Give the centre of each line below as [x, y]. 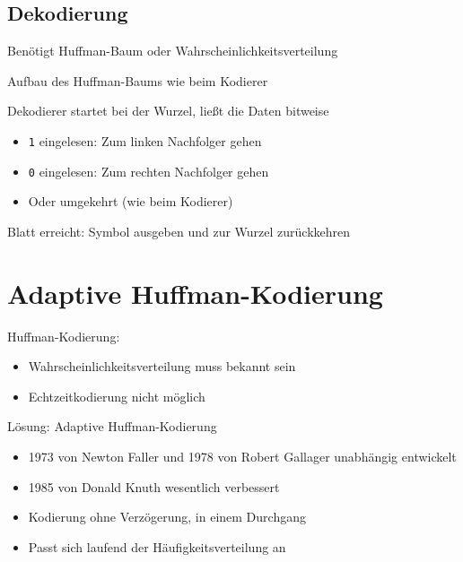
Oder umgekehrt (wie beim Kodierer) [131, 201]
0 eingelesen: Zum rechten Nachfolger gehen [149, 171]
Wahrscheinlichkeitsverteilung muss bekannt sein [162, 366]
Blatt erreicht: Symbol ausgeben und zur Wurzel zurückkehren [179, 231]
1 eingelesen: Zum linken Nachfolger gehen [145, 140]
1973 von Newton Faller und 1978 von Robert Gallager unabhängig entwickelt [242, 456]
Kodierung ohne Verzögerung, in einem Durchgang [167, 517]
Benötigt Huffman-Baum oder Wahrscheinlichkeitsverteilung [173, 51]
